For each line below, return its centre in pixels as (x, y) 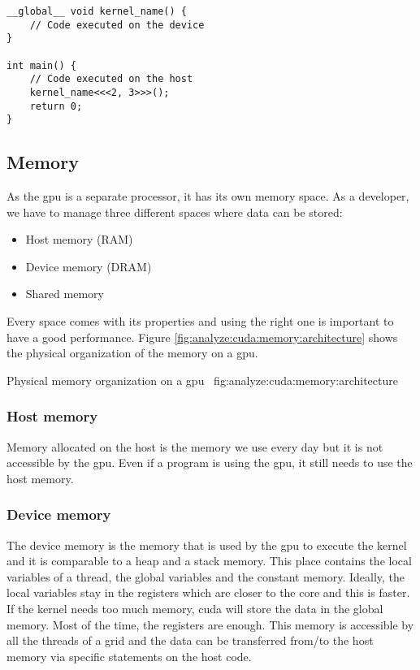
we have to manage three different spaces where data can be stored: (175, 212)
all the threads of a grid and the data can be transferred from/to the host (190, 640)
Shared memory (65, 294)
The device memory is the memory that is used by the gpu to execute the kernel (207, 545)
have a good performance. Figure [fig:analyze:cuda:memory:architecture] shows (202, 337)
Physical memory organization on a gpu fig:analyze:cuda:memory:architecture (202, 380)
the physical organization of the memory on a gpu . (132, 353)
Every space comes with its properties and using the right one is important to (200, 321)
